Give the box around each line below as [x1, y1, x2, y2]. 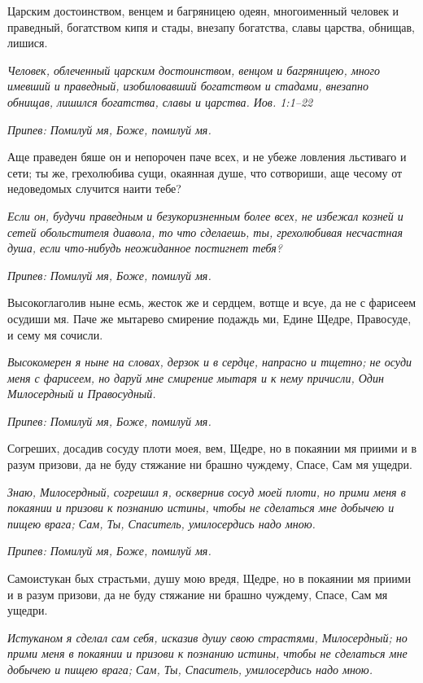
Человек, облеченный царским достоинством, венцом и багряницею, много [7, 61, 381, 78]
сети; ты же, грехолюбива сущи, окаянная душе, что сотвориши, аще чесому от [7, 164, 403, 181]
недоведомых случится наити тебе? [7, 180, 181, 197]
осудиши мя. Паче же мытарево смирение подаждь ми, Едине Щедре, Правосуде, [7, 309, 412, 326]
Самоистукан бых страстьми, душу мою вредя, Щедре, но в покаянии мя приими [7, 570, 411, 587]
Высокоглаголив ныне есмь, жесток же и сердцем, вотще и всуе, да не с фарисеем [7, 294, 416, 311]
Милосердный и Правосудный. [7, 385, 156, 402]
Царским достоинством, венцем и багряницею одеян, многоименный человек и [7, 2, 399, 19]
